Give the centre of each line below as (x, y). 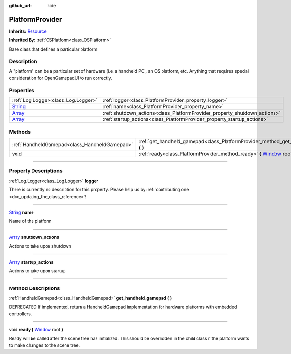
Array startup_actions (31, 262)
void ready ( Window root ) (36, 330)
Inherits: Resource (28, 31)
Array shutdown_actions (34, 237)
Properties (22, 90)
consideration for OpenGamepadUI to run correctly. (60, 78)
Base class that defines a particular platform (53, 49)
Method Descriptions (34, 288)
